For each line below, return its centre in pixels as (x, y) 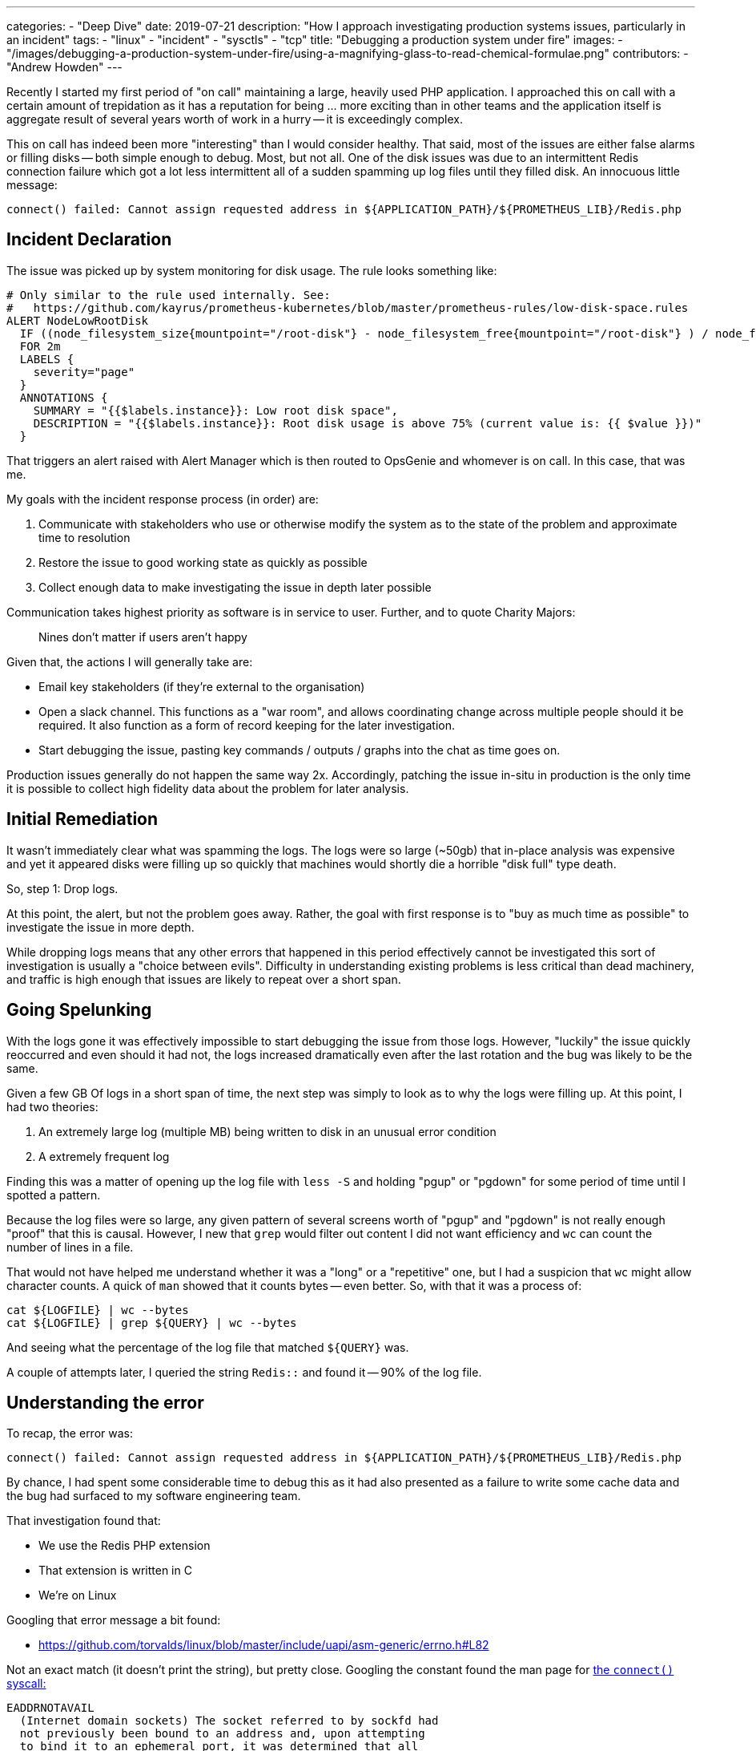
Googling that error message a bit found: (114, 1620)
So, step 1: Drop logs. (62, 888)
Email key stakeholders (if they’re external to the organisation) (202, 686)
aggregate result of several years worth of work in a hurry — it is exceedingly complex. (235, 119)
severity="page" (84, 372)
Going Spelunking (79, 1010)
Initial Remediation (82, 819)
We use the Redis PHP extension (125, 1546)
